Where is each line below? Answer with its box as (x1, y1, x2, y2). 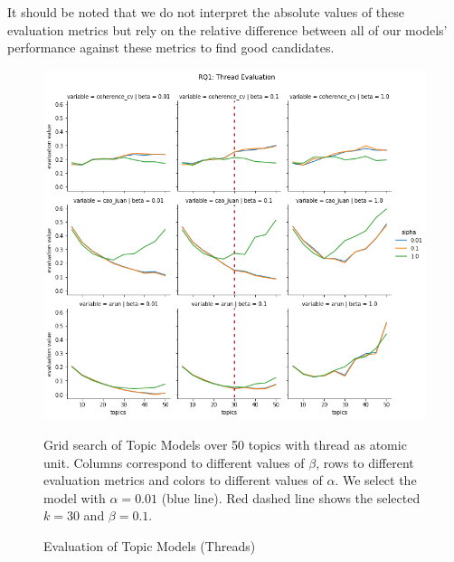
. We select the (335, 471, 417, 490)
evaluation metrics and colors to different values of (43, 471, 323, 490)
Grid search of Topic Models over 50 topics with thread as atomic (43, 435, 407, 453)
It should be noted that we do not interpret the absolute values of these (7, 3, 405, 21)
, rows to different (316, 452, 414, 472)
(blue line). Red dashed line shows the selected (161, 488, 421, 507)
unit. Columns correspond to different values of (43, 452, 305, 472)
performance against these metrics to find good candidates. (7, 38, 335, 57)
